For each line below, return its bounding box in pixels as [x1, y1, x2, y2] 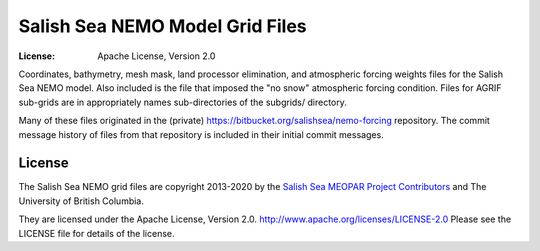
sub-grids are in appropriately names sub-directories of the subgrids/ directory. [18, 96, 347, 108]
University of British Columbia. [18, 195, 145, 207]
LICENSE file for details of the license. [18, 227, 175, 239]
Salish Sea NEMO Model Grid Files [18, 15, 307, 37]
